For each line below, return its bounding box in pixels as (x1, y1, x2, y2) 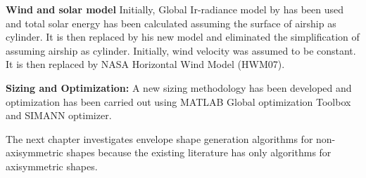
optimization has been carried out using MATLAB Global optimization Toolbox (6, 94, 351, 109)
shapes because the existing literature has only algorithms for (66, 145, 332, 160)
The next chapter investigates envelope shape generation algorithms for (6, 131, 313, 146)
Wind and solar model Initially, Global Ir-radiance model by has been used (6, 2, 343, 16)
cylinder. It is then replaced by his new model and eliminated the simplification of (6, 29, 360, 44)
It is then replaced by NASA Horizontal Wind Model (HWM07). (6, 57, 285, 71)
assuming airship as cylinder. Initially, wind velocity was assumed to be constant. (6, 43, 356, 57)
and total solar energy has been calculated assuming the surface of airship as (6, 15, 336, 30)
